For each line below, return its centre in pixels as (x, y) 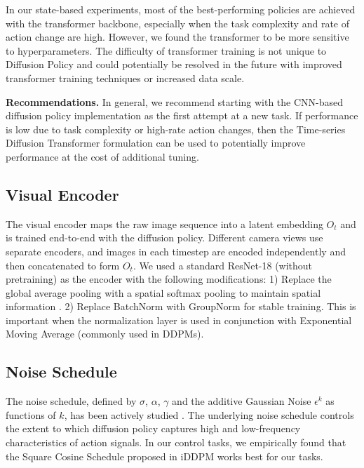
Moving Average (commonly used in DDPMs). (105, 334)
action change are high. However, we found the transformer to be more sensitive (177, 37)
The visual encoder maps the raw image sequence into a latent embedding (164, 223)
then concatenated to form (63, 265)
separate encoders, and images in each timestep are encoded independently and (176, 251)
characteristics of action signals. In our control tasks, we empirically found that (176, 442)
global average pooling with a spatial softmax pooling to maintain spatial (163, 292)
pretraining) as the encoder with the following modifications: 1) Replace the (169, 279)
